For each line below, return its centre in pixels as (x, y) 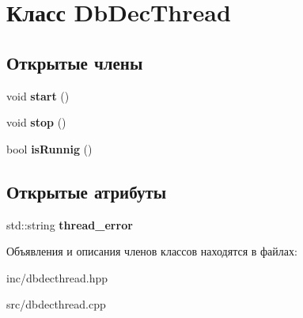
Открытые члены (75, 62)
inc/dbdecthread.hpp (57, 277)
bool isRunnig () (49, 148)
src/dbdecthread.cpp (56, 304)
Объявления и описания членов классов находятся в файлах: (152, 251)
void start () (38, 95)
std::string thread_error (70, 224)
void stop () (36, 122)
